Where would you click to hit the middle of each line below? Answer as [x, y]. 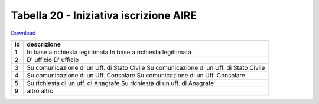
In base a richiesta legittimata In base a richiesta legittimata [109, 52]
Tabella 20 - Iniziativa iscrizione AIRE [104, 15]
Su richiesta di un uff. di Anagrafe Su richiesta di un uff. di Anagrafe [121, 83]
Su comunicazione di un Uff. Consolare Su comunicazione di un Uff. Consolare [136, 75]
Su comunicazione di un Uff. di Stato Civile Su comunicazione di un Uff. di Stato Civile [146, 67]
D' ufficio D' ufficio [53, 60]
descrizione [44, 44]
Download [23, 33]
